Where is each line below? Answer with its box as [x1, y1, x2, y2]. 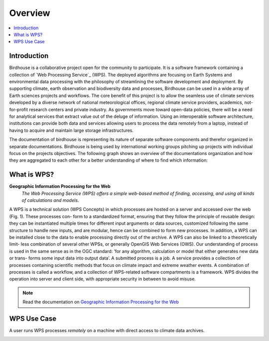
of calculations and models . [21, 197, 79, 203]
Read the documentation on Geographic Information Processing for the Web [22, 299, 179, 305]
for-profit [9, 106, 28, 112]
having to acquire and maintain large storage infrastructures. [9, 127, 134, 133]
